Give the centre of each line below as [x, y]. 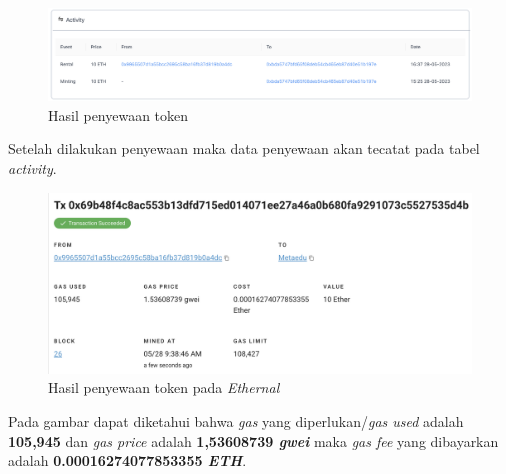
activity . [32, 167]
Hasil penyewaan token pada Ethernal [164, 387]
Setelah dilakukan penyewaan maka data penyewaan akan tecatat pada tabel [244, 148]
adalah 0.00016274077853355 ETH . [127, 460]
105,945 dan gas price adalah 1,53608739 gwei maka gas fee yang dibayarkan [253, 440]
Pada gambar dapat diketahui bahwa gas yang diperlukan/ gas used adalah [236, 421]
